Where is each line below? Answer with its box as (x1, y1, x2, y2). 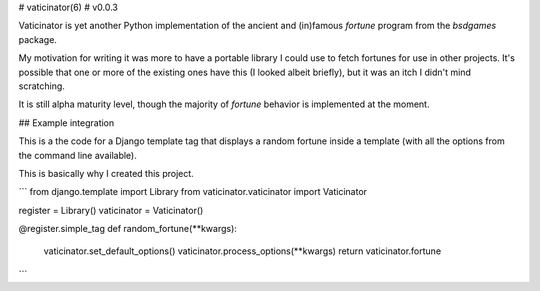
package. (18, 33, 57, 45)
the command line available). (18, 149, 137, 161)
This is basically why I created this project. (18, 167, 194, 179)
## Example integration (18, 116, 115, 129)
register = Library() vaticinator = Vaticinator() (18, 204, 204, 216)
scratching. (18, 80, 65, 92)
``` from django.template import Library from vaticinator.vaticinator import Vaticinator (18, 186, 368, 198)
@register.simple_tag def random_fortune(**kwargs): (18, 223, 237, 235)
